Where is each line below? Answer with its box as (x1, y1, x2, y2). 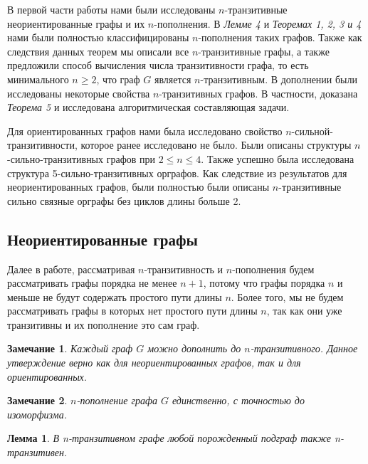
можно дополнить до (147, 341, 241, 356)
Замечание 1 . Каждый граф (7, 341, 133, 356)
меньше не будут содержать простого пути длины (7, 289, 222, 304)
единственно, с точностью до (172, 393, 305, 408)
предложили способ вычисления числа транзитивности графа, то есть (7, 58, 309, 73)
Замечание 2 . (7, 393, 68, 408)
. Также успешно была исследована (201, 151, 354, 166)
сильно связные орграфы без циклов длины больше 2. (7, 193, 241, 208)
